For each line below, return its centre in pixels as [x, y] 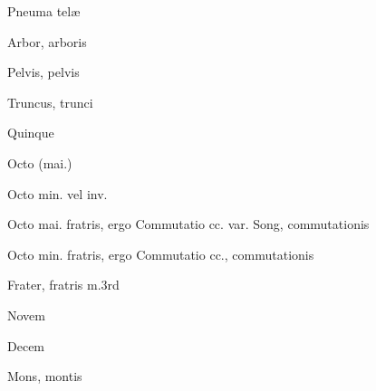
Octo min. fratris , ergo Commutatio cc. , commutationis [161, 254]
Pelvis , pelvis [43, 72]
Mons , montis [45, 376]
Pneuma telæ [44, 11]
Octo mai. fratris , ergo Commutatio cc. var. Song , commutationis [188, 224]
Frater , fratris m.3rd [63, 285]
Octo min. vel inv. [58, 193]
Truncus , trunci [50, 102]
